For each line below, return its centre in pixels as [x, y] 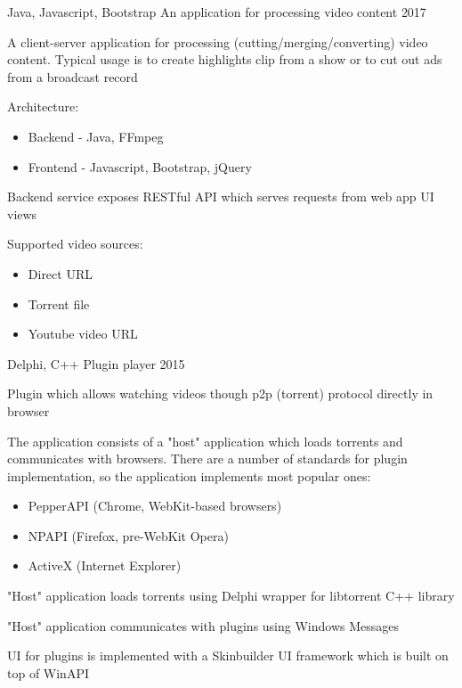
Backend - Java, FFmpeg [96, 136]
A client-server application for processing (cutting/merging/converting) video [218, 41]
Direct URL [60, 273]
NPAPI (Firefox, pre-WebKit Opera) [128, 535]
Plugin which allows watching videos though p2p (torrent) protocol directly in [220, 393]
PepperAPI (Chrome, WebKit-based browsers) [155, 506]
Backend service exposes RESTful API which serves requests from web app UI [221, 197]
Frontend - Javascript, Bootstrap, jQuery [140, 166]
